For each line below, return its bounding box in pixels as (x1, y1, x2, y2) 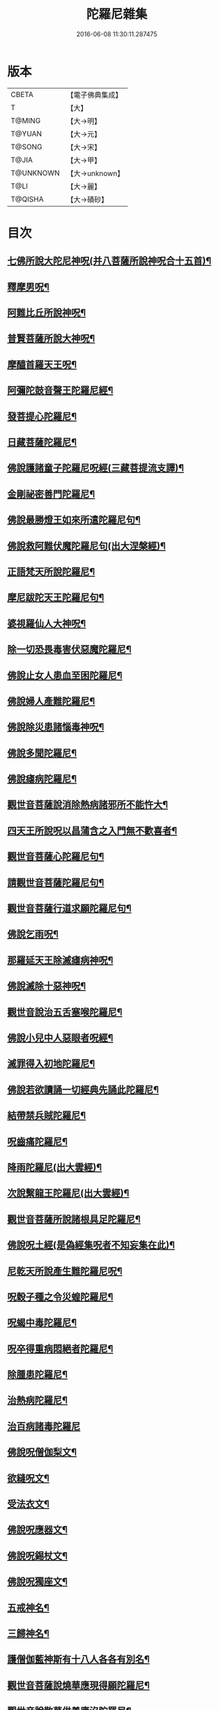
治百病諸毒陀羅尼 (7, 1420, 81, 1432)
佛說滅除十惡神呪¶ (7, 980, 86, 992)
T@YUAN (10, 128, 42, 138)
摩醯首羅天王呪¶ (7, 359, 77, 370)
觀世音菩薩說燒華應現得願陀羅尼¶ (7, 1679, 150, 1691)
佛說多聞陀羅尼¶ (7, 747, 77, 759)
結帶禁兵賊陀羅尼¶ (7, 1110, 86, 1122)
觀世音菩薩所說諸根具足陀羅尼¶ (7, 1213, 141, 1225)
